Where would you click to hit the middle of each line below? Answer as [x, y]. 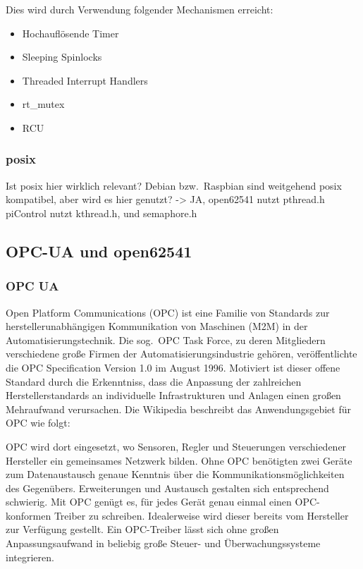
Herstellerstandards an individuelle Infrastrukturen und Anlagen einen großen [173, 395]
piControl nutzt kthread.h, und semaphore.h [101, 213]
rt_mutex [43, 104]
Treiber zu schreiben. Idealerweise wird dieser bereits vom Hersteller [201, 515]
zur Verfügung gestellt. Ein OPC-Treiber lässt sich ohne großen [142, 529]
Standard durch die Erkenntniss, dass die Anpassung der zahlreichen [154, 381]
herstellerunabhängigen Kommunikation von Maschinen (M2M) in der [157, 326]
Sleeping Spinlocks [62, 57]
